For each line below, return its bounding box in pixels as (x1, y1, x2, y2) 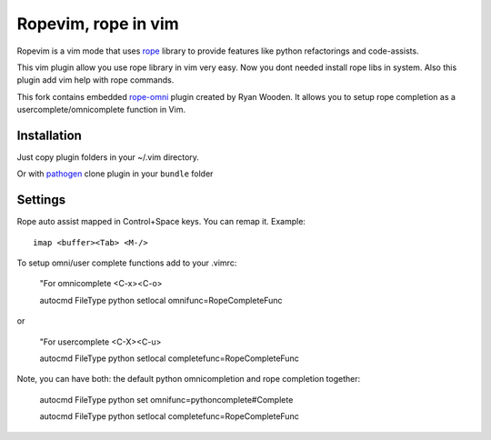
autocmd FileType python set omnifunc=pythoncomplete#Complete (39, 394, 294, 405)
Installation (16, 127, 82, 143)
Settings (16, 192, 66, 208)
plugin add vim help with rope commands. (16, 75, 175, 85)
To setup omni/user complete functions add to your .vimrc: (16, 257, 237, 268)
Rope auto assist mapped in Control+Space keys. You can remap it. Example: (16, 216, 306, 227)
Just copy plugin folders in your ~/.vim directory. (16, 152, 200, 163)
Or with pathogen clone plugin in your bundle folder (16, 168, 214, 179)
